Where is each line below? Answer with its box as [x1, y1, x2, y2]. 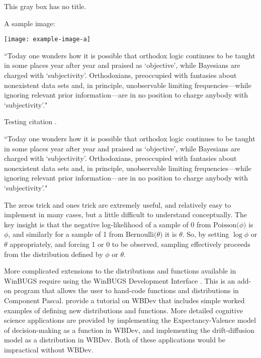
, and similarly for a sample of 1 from [8, 229, 124, 239]
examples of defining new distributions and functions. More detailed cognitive [4, 305, 243, 315]
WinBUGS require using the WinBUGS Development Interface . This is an [4, 275, 235, 286]
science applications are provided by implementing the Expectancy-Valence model [4, 315, 256, 325]
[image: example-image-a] [4, 36, 91, 43]
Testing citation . [4, 116, 57, 127]
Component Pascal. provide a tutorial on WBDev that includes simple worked [4, 295, 245, 305]
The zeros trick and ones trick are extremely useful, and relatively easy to [4, 199, 231, 210]
